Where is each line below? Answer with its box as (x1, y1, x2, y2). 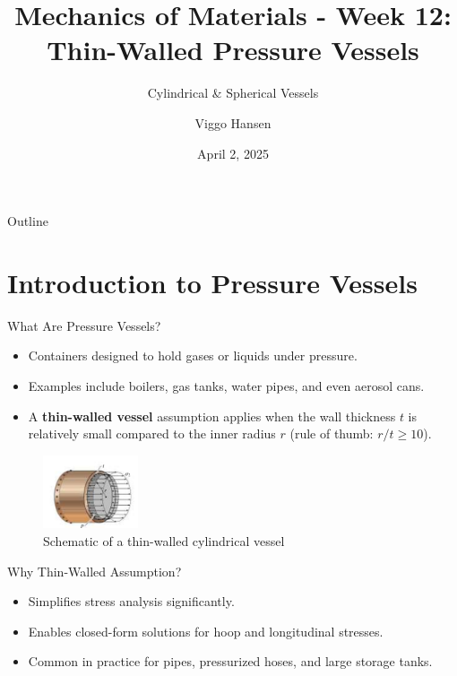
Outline (7, 212, 48, 230)
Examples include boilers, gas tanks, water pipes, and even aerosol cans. (28, 377, 425, 394)
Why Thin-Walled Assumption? (7, 561, 182, 580)
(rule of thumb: (289, 424, 374, 443)
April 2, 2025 (197, 143, 269, 162)
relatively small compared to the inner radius (28, 424, 276, 443)
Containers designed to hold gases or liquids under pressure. (28, 346, 358, 365)
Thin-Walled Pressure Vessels (47, 31, 419, 68)
